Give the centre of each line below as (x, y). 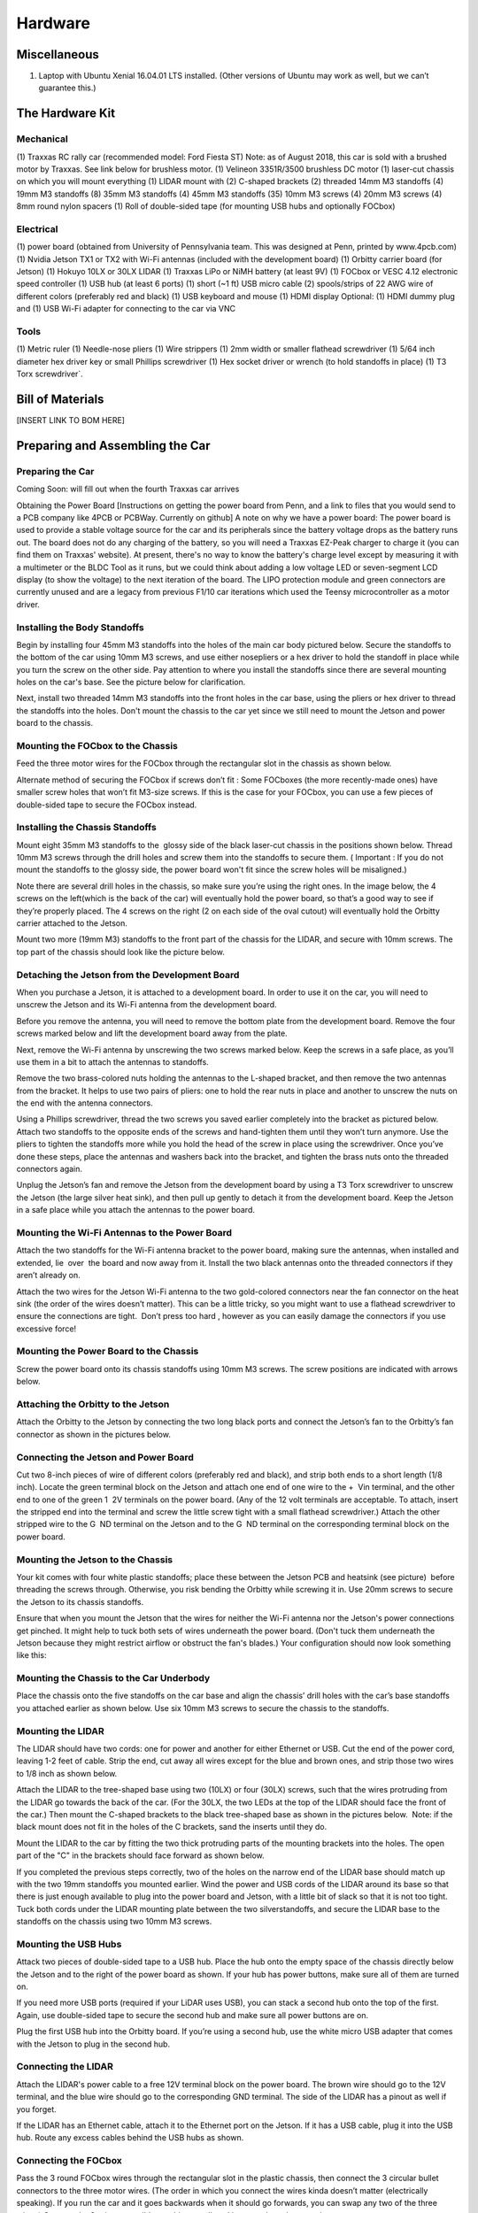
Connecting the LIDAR (65, 2067)
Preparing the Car (55, 471)
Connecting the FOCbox (69, 2161)
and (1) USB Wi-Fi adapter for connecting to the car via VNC (126, 309)
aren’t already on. (49, 1276)
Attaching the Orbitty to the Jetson (93, 1404)
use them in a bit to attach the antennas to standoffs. (113, 1061)
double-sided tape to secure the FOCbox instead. (107, 805)
